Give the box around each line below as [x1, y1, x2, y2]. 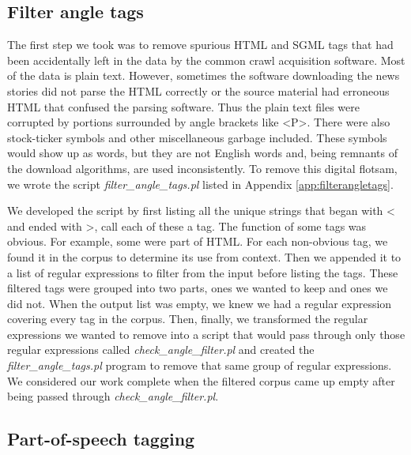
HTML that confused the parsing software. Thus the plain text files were [7, 98, 360, 115]
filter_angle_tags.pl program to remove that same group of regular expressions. [7, 357, 392, 374]
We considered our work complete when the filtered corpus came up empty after [7, 372, 395, 389]
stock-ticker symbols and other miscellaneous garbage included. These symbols [7, 129, 387, 145]
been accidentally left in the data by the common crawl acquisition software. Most [7, 51, 405, 68]
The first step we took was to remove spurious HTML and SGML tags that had [7, 36, 394, 53]
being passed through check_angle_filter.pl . [7, 388, 219, 404]
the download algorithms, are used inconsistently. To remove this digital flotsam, [7, 160, 398, 176]
